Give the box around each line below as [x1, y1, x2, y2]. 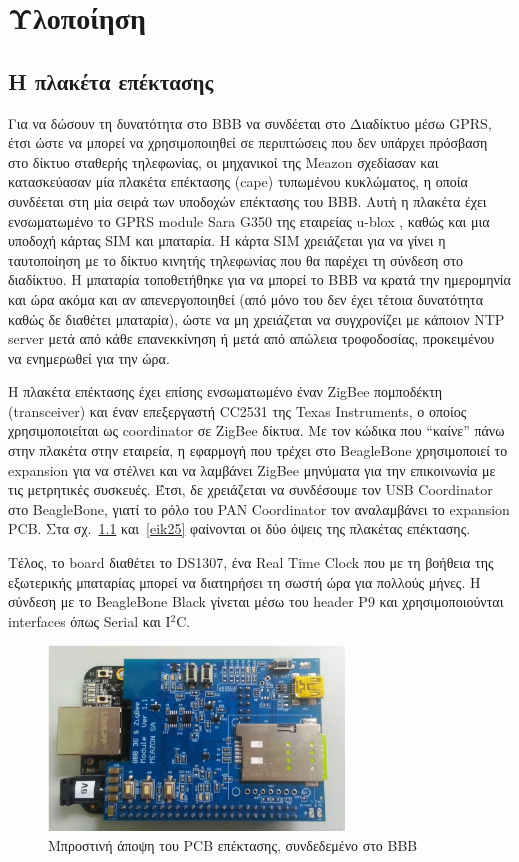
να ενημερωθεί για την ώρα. [8, 347, 170, 368]
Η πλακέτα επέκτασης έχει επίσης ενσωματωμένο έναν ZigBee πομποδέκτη [8, 381, 443, 402]
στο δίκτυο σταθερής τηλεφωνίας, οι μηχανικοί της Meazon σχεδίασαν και [8, 151, 439, 172]
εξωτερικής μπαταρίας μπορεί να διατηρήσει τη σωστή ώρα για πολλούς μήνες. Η [8, 571, 481, 592]
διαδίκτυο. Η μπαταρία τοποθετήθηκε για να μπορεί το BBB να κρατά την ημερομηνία [8, 269, 511, 290]
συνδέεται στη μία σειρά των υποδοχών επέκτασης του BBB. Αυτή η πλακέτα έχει [8, 190, 487, 211]
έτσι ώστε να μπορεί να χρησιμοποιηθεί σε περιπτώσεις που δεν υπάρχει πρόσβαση [8, 132, 488, 153]
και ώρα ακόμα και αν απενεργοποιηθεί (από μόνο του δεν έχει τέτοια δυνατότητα [8, 288, 484, 309]
